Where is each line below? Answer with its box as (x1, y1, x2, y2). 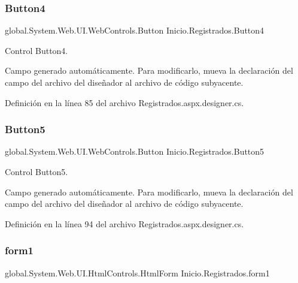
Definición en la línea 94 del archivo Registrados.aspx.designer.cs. (5, 217, 244, 230)
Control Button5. (5, 165, 68, 177)
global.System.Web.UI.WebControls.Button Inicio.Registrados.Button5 (5, 145, 264, 158)
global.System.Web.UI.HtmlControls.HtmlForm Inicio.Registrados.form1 (5, 266, 270, 279)
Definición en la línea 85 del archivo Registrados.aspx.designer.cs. (5, 96, 244, 109)
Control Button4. (5, 44, 68, 56)
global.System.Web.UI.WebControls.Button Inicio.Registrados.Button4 (5, 24, 264, 37)
